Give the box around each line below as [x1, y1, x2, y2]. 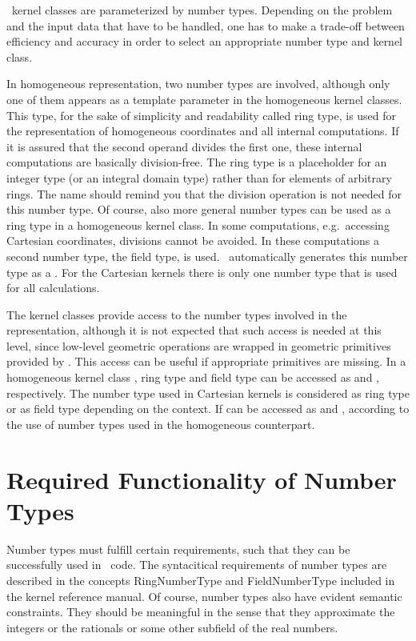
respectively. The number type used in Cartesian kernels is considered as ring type [6, 384, 410, 401]
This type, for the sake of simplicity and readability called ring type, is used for [6, 106, 397, 123]
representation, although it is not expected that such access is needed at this [6, 322, 382, 339]
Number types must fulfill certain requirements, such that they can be [6, 540, 350, 557]
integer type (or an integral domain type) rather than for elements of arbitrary [6, 169, 392, 186]
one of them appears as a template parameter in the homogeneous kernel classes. [6, 90, 402, 107]
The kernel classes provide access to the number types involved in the [6, 306, 347, 323]
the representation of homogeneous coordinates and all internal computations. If [6, 122, 399, 139]
